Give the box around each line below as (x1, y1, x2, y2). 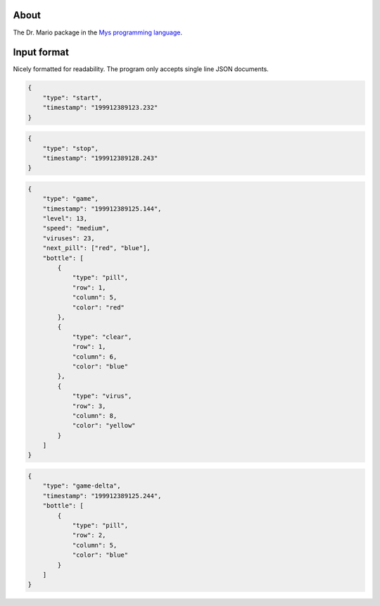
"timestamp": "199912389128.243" (42, 154, 158, 162)
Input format (13, 47, 70, 58)
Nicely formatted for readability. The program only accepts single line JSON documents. (13, 65, 269, 73)
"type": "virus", (72, 392, 132, 400)
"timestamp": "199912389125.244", (42, 492, 162, 500)
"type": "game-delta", (42, 482, 121, 490)
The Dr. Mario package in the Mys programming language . (13, 28, 183, 37)
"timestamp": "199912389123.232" (42, 104, 158, 112)
